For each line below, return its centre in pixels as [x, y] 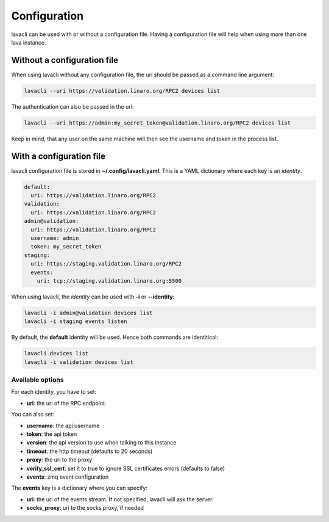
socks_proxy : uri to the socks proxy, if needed [85, 508]
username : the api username [63, 426]
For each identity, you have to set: [54, 392]
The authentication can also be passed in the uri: [73, 106]
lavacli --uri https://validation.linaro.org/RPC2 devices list [122, 91]
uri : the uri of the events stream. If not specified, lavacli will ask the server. [120, 499]
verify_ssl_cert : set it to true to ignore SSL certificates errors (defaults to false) [126, 468]
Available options [37, 380]
